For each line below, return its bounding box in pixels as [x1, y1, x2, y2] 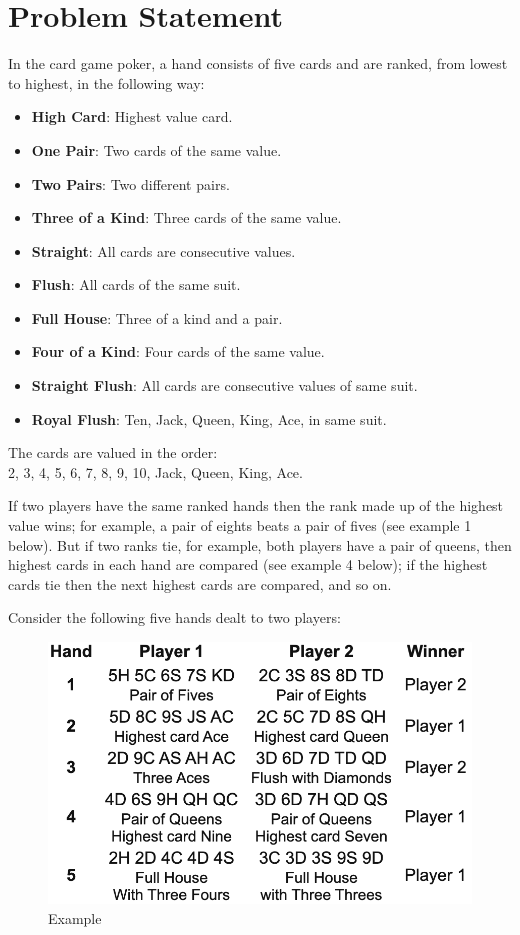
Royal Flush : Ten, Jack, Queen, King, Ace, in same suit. [31, 408, 387, 429]
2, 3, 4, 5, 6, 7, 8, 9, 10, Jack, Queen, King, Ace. [8, 461, 303, 482]
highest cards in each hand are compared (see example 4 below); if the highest [8, 554, 488, 575]
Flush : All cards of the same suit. [31, 274, 241, 295]
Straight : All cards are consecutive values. [31, 240, 296, 261]
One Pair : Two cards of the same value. [31, 139, 282, 160]
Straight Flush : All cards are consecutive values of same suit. [31, 375, 418, 396]
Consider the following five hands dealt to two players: [8, 607, 341, 628]
